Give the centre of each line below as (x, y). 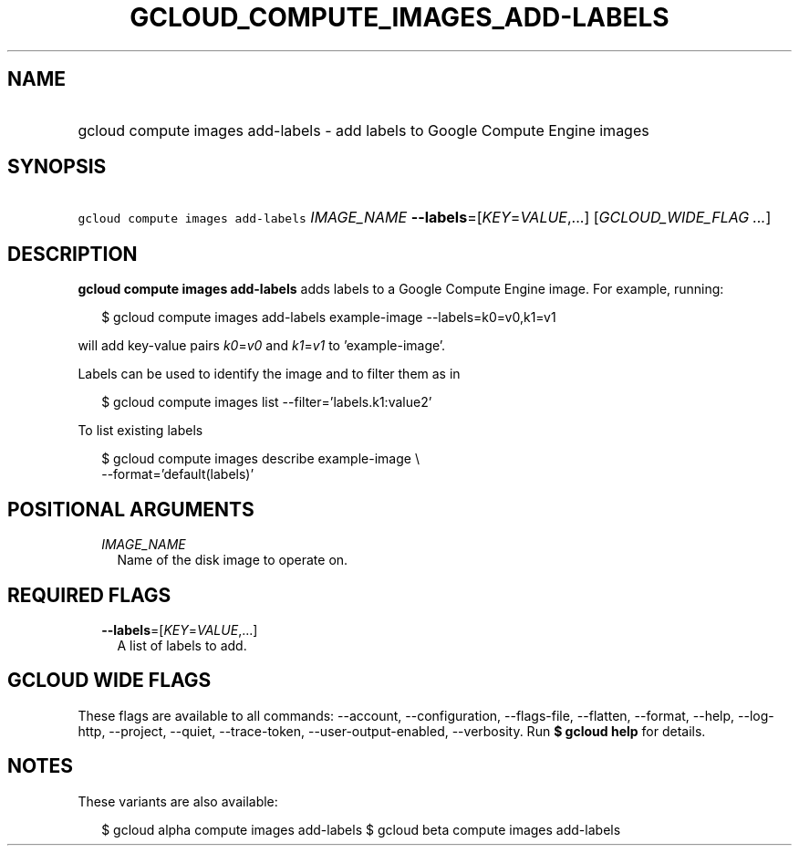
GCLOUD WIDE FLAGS (109, 681)
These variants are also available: (178, 801)
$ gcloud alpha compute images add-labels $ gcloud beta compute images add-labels (361, 829)
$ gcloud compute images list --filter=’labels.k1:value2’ (267, 402)
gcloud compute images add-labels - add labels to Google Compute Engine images (363, 130)
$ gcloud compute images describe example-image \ (260, 459)
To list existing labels (140, 431)
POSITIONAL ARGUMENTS (131, 509)
